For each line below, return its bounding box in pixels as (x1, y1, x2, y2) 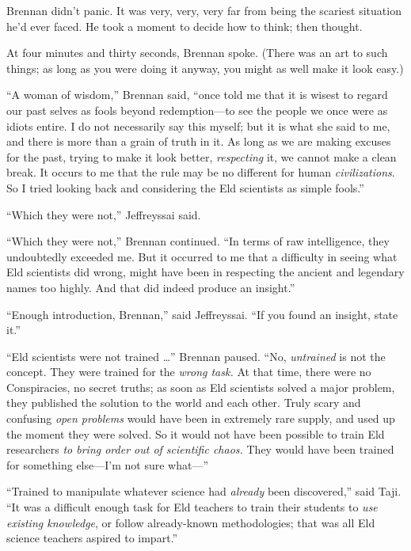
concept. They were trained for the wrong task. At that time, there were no (6, 363, 371, 380)
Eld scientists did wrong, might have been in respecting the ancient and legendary (6, 264, 405, 280)
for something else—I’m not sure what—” (6, 456, 209, 473)
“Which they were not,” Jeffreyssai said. (6, 206, 201, 222)
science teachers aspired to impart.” (6, 530, 178, 546)
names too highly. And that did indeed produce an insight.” (6, 279, 295, 295)
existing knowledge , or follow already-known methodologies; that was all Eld (6, 514, 375, 530)
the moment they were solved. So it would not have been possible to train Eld (6, 425, 385, 442)
